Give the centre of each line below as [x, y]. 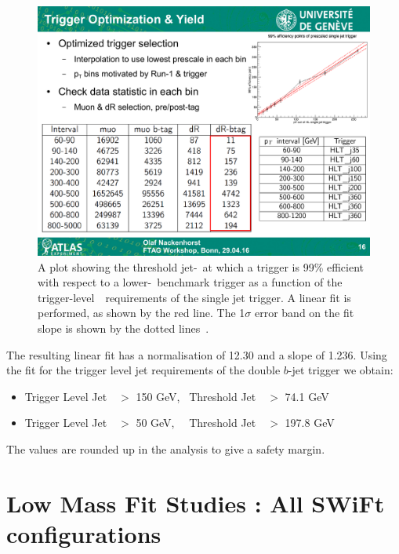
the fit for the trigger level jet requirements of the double [143, 370]
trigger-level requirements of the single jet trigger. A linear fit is [194, 297]
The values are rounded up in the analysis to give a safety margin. [166, 448]
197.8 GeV [310, 423]
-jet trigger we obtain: [341, 370]
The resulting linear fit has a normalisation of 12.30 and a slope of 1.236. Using [197, 354]
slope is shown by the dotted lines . [123, 328]
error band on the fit [304, 313]
